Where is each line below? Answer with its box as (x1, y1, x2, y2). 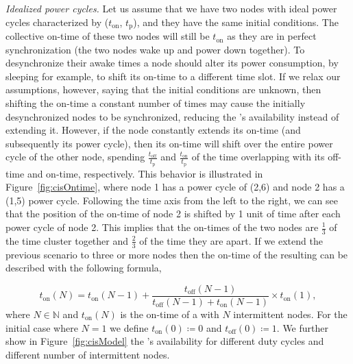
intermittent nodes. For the (233, 306, 348, 321)
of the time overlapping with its (191, 149, 325, 164)
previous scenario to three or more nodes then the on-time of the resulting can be (5, 247, 348, 261)
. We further (276, 320, 328, 335)
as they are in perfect (227, 29, 317, 43)
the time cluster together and (5, 233, 129, 247)
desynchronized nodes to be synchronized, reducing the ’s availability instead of (5, 109, 339, 123)
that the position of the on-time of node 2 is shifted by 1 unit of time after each (5, 206, 341, 221)
